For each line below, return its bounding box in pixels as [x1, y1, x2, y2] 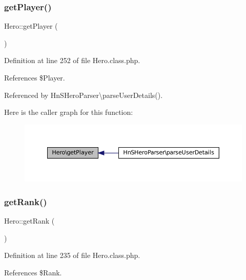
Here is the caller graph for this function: [4, 107, 133, 117]
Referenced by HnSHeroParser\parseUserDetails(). [4, 89, 163, 100]
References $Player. [4, 72, 65, 83]
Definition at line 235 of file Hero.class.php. [4, 250, 140, 261]
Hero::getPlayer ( [4, 21, 58, 31]
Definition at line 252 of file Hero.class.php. [4, 55, 140, 66]
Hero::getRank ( [4, 215, 55, 226]
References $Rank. [4, 267, 62, 277]
